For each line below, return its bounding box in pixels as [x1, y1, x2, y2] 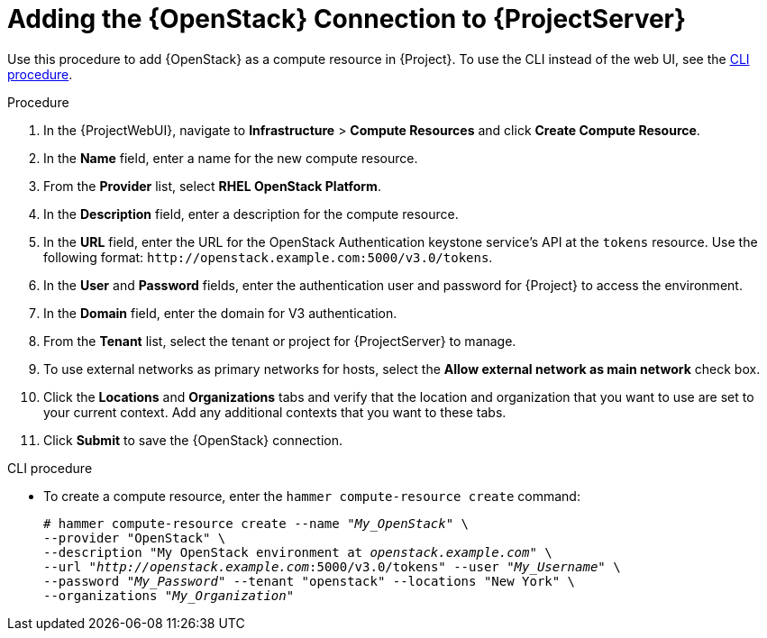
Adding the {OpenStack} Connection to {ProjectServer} [7, 4, 687, 34]
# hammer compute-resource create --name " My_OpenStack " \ [43, 515, 470, 531]
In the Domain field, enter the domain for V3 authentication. [43, 305, 397, 321]
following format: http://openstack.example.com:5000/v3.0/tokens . [43, 249, 493, 265]
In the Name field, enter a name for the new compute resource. [43, 150, 418, 166]
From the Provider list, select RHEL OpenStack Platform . [43, 178, 381, 194]
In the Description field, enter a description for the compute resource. [43, 205, 459, 222]
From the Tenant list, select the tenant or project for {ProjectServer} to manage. [43, 333, 516, 349]
